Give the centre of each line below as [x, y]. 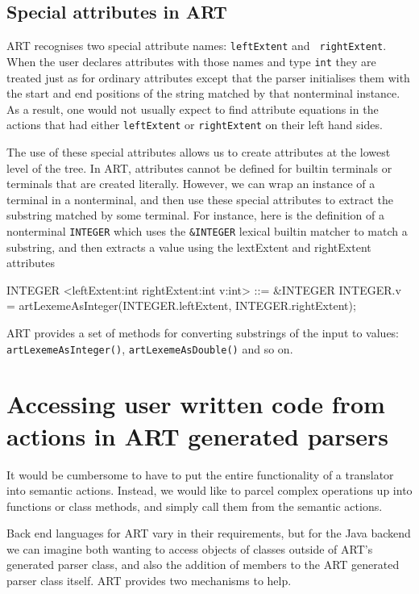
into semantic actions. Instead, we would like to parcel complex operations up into [209, 490]
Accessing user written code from [196, 404]
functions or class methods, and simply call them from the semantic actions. [195, 506]
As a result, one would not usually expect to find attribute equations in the [193, 109]
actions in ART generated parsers [197, 435]
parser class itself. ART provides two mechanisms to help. [149, 581]
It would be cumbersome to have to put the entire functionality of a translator [200, 474]
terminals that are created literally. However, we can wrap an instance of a [191, 184]
